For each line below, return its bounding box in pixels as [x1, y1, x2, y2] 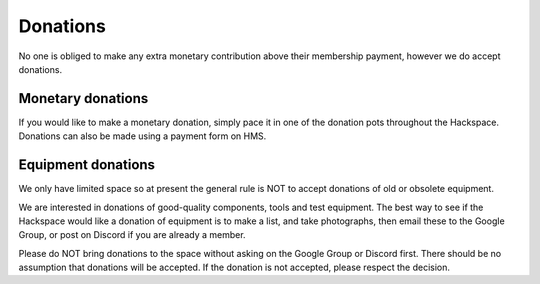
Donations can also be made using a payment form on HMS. [18, 130, 267, 142]
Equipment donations [18, 156, 155, 174]
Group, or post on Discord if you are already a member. [18, 229, 246, 241]
